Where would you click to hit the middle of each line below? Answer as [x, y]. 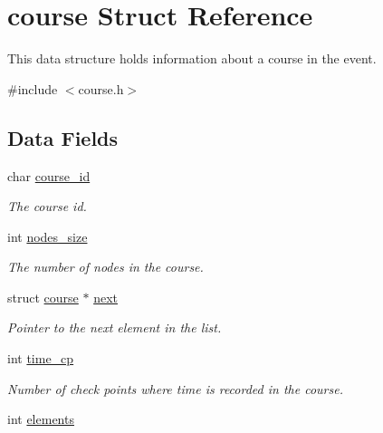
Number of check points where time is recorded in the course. [175, 388]
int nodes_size [48, 236]
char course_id [49, 175]
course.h [101, 88]
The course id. [47, 206]
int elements [41, 419]
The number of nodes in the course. [105, 267]
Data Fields [63, 137]
